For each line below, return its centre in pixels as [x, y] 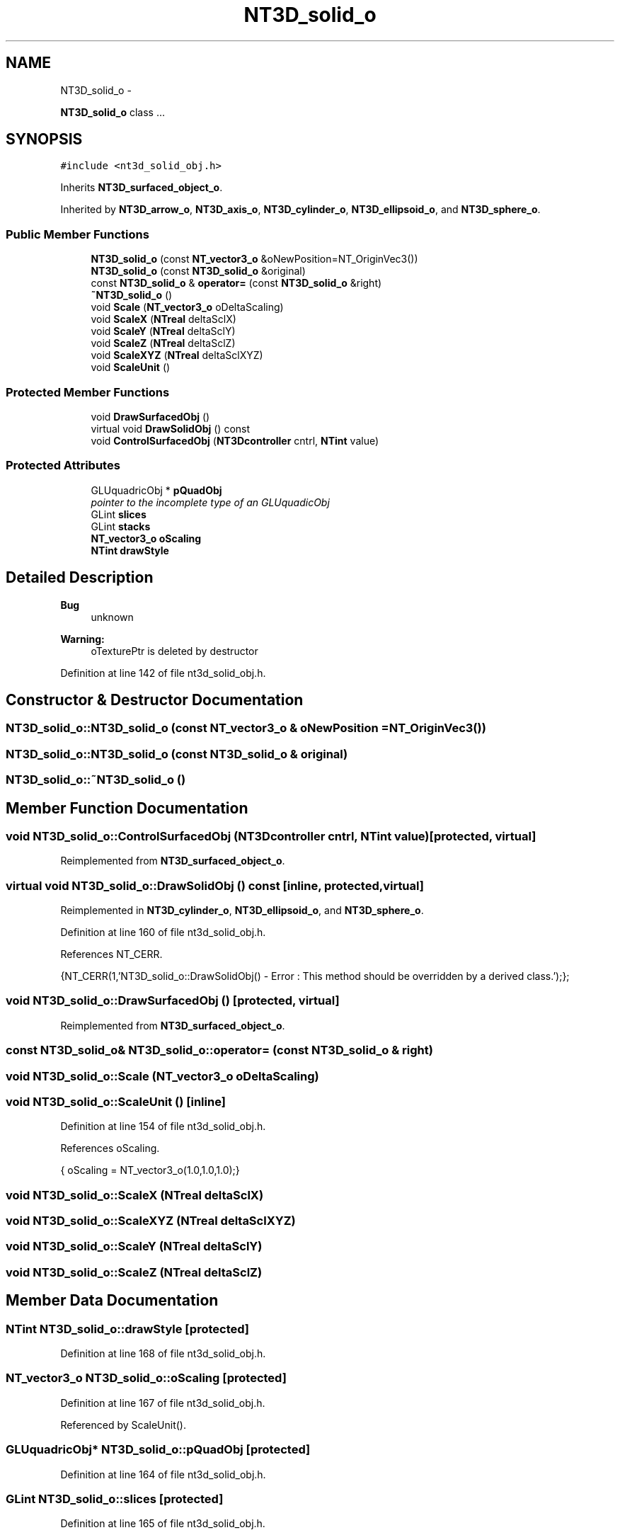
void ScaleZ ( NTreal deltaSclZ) [163, 343]
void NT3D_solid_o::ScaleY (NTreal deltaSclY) [134, 1246]
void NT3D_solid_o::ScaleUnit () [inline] [116, 1101]
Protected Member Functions [88, 392]
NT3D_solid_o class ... [113, 112]
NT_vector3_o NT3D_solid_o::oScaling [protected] [146, 1378]
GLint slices [119, 514]
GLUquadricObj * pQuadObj [156, 490]
